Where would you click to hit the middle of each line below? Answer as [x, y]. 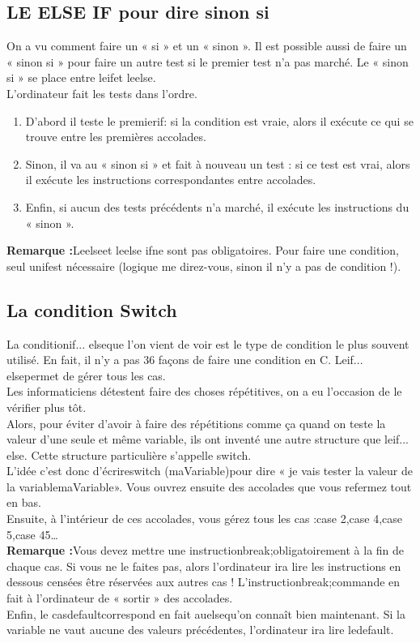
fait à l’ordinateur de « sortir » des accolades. [120, 598]
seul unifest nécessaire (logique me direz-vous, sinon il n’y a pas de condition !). [204, 266]
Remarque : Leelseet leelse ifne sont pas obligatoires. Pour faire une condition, [203, 250]
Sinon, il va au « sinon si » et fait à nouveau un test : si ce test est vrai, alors [218, 163]
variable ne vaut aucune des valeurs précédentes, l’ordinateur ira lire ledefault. [200, 630]
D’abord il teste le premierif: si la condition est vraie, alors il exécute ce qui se [219, 120]
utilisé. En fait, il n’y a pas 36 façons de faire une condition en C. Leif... [185, 360]
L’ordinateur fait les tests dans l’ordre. [102, 93]
